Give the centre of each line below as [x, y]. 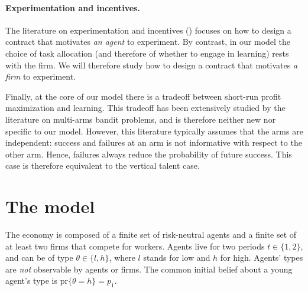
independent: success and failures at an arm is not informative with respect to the [154, 142]
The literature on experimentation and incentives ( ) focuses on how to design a [148, 30]
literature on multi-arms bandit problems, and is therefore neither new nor [141, 119]
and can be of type [39, 257]
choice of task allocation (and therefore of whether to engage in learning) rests [147, 53]
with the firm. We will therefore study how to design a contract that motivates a [152, 65]
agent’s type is [32, 280]
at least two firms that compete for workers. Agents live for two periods [135, 246]
